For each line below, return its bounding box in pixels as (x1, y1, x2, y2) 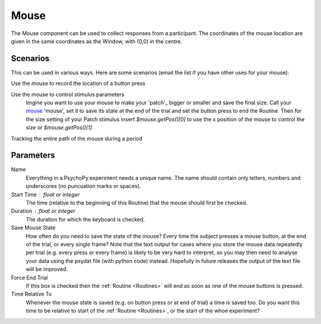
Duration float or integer (11, 208, 75, 215)
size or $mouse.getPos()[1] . (26, 124, 94, 131)
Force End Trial (11, 274, 48, 281)
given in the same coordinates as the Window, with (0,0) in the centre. (11, 37, 182, 45)
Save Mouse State (11, 224, 56, 231)
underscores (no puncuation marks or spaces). (26, 183, 141, 190)
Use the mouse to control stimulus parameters (11, 91, 125, 98)
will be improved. (26, 266, 68, 273)
